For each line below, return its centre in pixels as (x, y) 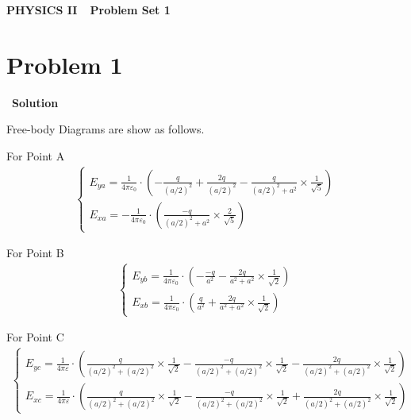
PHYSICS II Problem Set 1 (88, 10)
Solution (35, 102)
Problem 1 (65, 64)
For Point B (35, 253)
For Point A (36, 155)
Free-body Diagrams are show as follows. (106, 129)
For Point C (35, 337)
